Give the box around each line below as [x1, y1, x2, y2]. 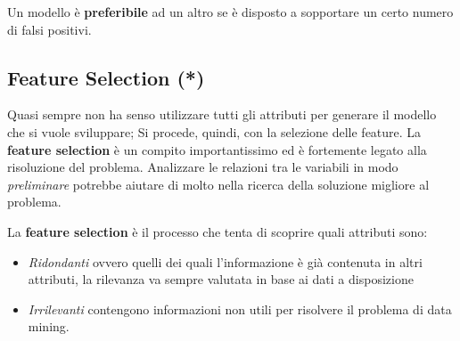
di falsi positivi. [7, 20, 92, 38]
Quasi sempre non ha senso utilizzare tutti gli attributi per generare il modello [7, 105, 437, 124]
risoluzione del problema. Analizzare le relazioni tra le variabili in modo [7, 158, 398, 176]
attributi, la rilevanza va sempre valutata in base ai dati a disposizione [28, 270, 414, 288]
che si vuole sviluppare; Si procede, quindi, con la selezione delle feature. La [7, 122, 422, 141]
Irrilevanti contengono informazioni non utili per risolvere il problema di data [28, 299, 452, 318]
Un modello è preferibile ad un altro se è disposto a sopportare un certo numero [7, 3, 454, 20]
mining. [28, 317, 70, 336]
